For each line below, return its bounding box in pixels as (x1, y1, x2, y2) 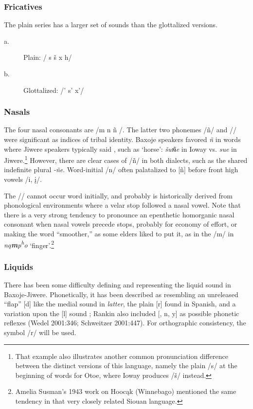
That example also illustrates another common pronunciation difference (15, 351, 228, 361)
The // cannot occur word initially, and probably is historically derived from (4, 190, 233, 200)
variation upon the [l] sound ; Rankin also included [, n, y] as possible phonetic (4, 308, 239, 318)
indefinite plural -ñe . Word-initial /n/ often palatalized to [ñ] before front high (4, 164, 238, 175)
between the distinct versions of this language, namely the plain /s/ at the (15, 360, 237, 371)
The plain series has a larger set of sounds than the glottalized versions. (4, 19, 218, 30)
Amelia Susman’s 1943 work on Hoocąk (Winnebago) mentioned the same (15, 386, 236, 396)
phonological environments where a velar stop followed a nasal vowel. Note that (4, 200, 241, 210)
